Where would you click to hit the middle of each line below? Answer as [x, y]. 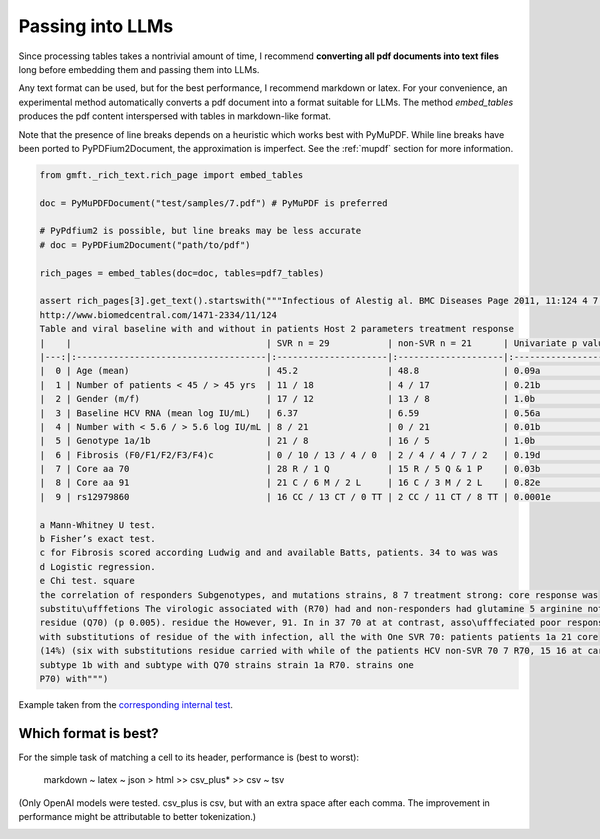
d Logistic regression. [98, 566]
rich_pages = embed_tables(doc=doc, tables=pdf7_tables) [182, 273]
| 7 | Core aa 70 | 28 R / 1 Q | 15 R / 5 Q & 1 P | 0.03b [290, 469]
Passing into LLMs [96, 26]
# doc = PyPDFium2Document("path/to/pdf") [145, 244]
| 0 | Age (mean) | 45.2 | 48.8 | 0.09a [290, 371]
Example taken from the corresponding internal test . [126, 704]
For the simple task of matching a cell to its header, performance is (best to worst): [189, 757]
